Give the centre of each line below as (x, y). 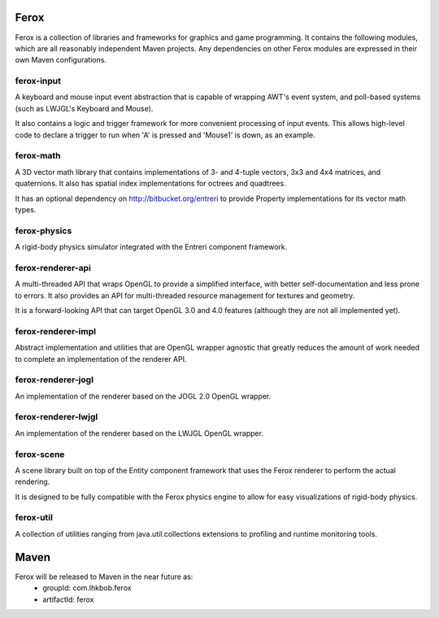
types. (26, 209)
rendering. (33, 482)
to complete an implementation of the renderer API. (101, 359)
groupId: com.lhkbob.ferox (87, 588)
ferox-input (38, 81)
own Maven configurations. (61, 60)
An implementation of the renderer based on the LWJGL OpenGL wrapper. (139, 433)
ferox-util (34, 518)
